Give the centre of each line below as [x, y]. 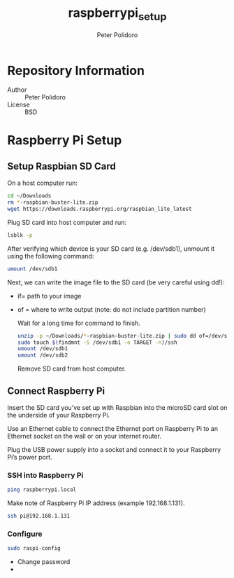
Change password [44, 562]
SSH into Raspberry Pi [45, 475]
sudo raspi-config [34, 549]
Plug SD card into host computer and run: [67, 222]
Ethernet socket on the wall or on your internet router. [85, 436]
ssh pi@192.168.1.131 [39, 516]
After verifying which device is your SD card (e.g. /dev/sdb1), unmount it [111, 248]
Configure [25, 534]
